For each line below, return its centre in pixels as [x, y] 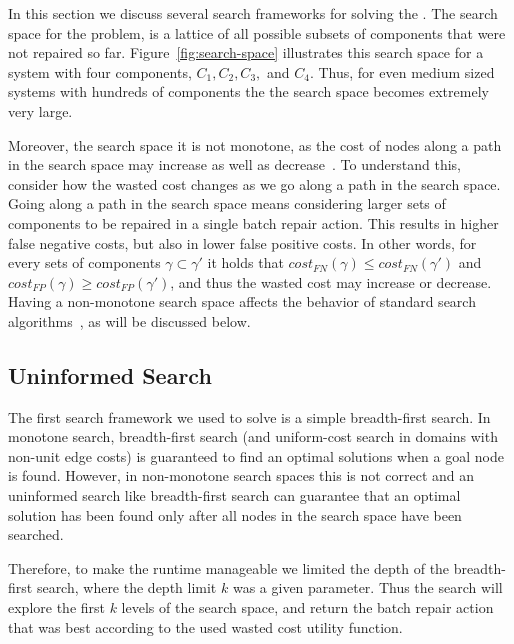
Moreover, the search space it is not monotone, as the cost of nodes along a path [255, 144]
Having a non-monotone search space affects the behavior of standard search [242, 301]
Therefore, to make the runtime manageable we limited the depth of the [229, 567]
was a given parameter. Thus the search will [367, 587]
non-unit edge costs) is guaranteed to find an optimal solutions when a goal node [256, 455]
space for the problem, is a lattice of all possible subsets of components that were [257, 32]
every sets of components [84, 262]
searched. [36, 534]
